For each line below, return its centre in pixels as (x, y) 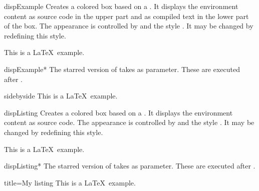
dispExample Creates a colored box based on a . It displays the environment (121, 6)
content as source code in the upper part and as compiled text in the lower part (126, 16)
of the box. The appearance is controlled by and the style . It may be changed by (129, 26)
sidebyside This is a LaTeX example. (61, 96)
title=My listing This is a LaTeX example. (70, 182)
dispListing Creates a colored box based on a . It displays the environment (118, 112)
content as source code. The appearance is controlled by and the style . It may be (129, 122)
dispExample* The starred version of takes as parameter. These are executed (122, 69)
